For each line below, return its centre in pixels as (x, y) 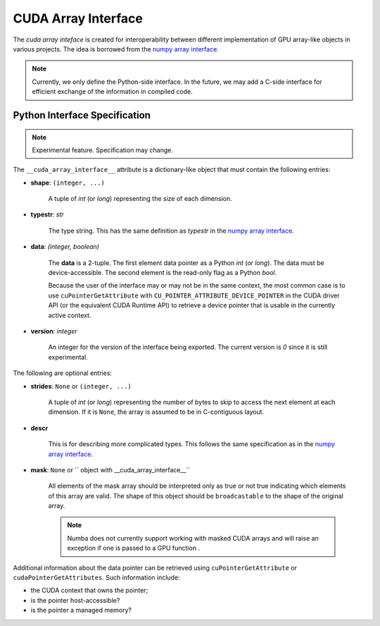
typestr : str (47, 214)
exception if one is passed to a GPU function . (134, 548)
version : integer (54, 331)
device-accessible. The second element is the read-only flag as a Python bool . (163, 273)
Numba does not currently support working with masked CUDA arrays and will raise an (193, 538)
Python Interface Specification (82, 115)
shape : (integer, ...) (68, 183)
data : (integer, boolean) (65, 247)
